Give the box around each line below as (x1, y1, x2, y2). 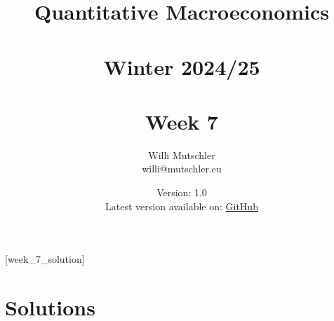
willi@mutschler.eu (142, 161, 222, 176)
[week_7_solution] (5, 252, 85, 266)
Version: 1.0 (156, 185, 207, 200)
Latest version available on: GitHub (105, 198, 258, 213)
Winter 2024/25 (103, 52, 260, 81)
